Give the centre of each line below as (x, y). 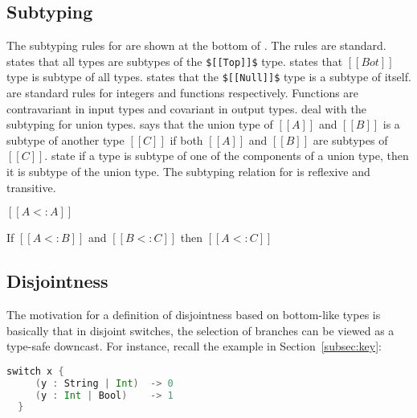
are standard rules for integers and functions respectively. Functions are (183, 93)
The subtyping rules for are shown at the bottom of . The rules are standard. (196, 45)
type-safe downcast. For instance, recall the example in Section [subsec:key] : (194, 346)
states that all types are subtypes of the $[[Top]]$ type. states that (175, 61)
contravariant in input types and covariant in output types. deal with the (186, 108)
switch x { (35, 371)
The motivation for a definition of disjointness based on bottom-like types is (194, 315)
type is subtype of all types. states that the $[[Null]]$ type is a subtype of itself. (209, 77)
